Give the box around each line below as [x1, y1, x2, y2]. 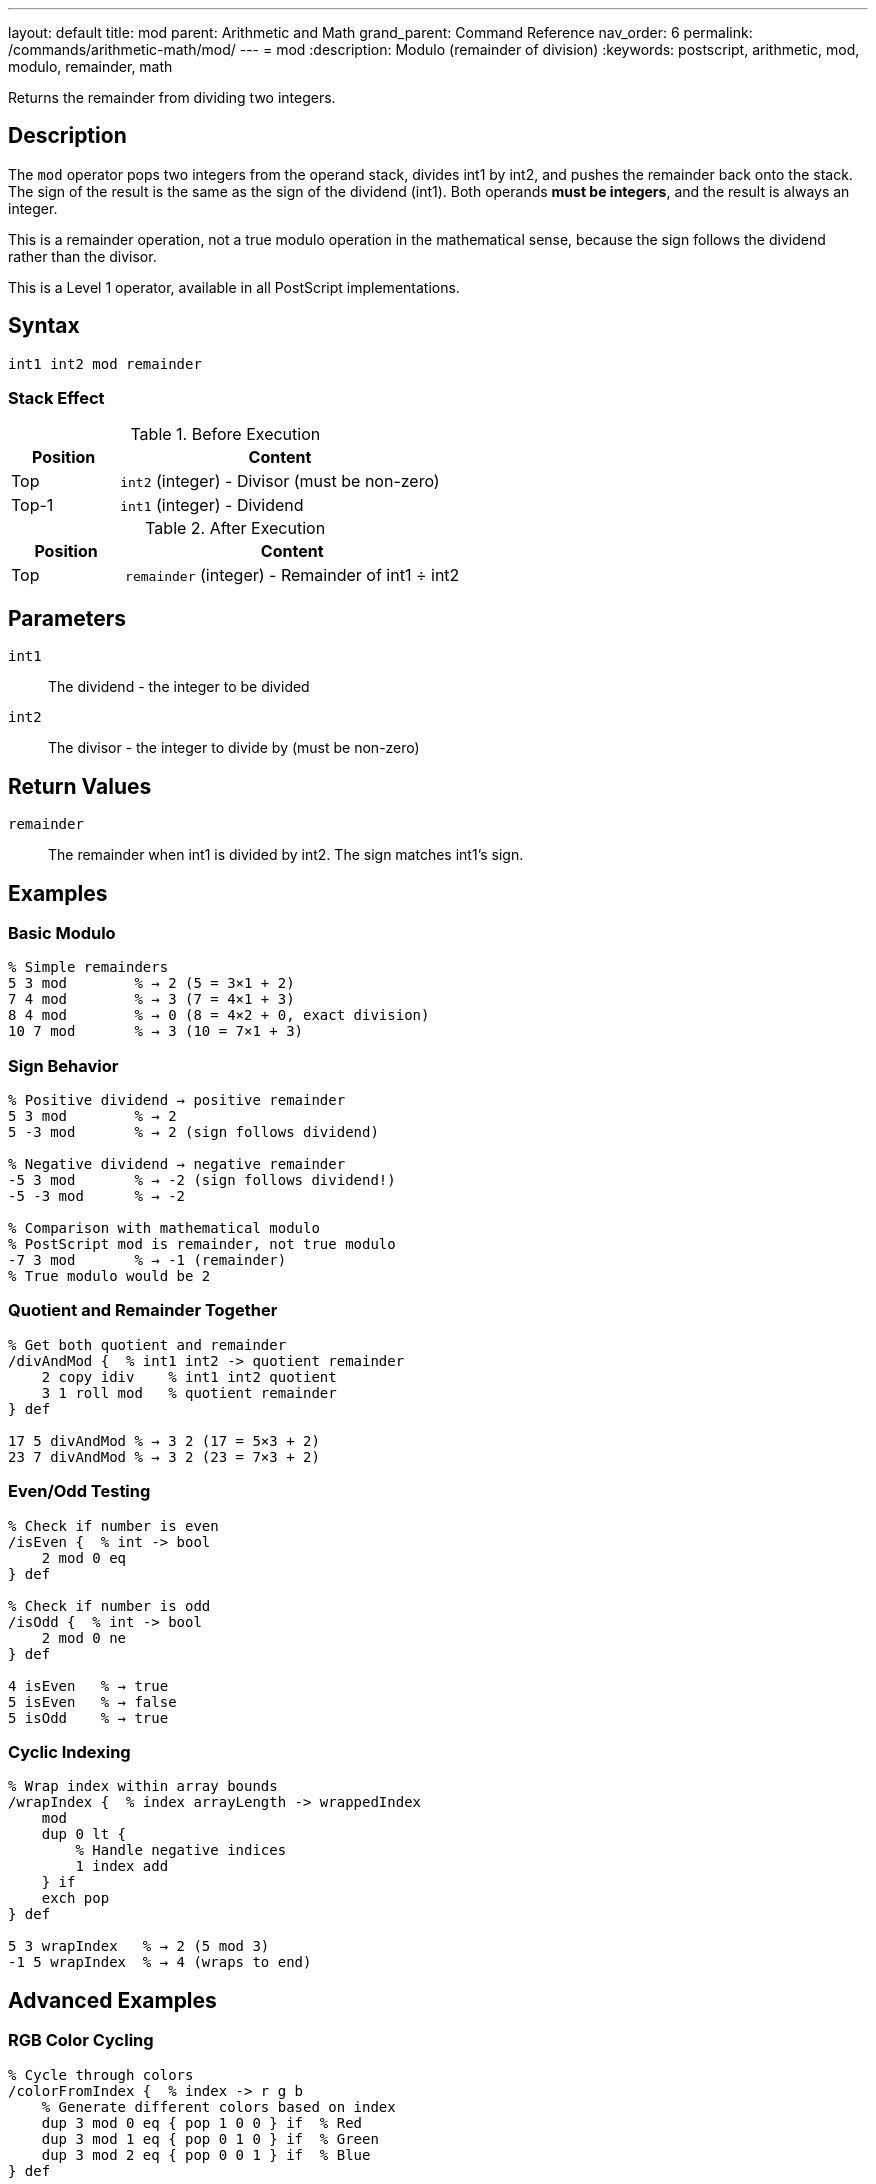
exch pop [41, 1890, 110, 1907]
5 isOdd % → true [8, 1709, 169, 1726]
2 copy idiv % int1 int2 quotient [41, 1368, 337, 1385]
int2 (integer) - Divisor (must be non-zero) [120, 471, 440, 492]
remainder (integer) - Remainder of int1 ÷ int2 [125, 565, 460, 586]
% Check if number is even [8, 1517, 219, 1534]
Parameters [8, 605, 126, 631]
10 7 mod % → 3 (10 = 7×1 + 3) [8, 1023, 304, 1040]
